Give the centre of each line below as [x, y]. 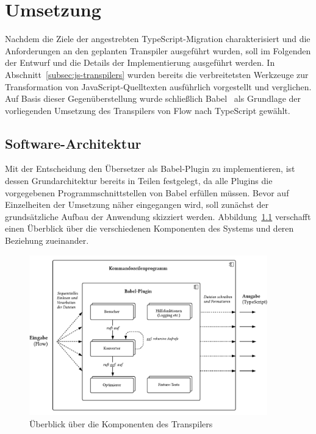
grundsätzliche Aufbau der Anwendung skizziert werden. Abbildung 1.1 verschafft [158, 216]
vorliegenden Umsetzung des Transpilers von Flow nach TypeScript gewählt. [148, 110]
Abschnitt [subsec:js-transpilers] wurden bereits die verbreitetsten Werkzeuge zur [157, 74]
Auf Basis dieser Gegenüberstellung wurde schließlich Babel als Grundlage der [153, 98]
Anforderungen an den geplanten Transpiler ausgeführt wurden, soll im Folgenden [158, 50]
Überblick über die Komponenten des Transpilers [121, 424]
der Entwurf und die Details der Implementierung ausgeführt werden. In [140, 62]
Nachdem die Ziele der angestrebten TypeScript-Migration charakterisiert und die [158, 39]
